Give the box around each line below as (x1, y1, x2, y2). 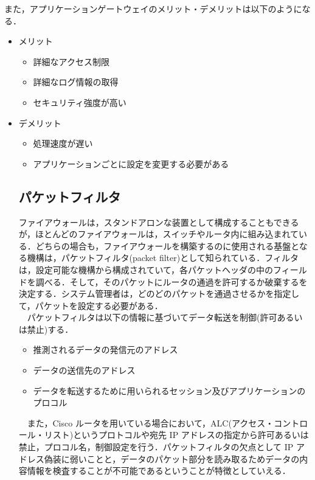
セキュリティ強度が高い (33, 96, 126, 108)
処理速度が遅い (33, 137, 93, 150)
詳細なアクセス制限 (33, 55, 109, 68)
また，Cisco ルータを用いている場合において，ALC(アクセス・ (27, 416, 274, 429)
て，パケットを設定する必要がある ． (18, 299, 163, 311)
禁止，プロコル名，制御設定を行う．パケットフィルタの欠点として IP (18, 440, 294, 453)
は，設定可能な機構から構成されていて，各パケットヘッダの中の (18, 263, 273, 276)
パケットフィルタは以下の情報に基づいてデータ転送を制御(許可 (27, 311, 277, 324)
